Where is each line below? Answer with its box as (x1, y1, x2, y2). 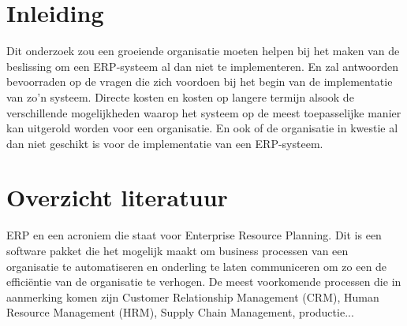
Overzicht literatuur (6, 181, 228, 213)
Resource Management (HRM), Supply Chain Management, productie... (6, 304, 354, 320)
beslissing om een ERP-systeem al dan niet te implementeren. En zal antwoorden (6, 57, 399, 74)
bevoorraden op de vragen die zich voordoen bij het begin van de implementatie (6, 73, 393, 90)
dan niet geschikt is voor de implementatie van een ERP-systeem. (6, 135, 323, 151)
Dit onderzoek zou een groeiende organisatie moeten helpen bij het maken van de (6, 43, 400, 59)
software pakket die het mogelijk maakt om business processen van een (6, 243, 349, 258)
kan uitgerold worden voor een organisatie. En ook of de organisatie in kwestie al (6, 120, 398, 136)
